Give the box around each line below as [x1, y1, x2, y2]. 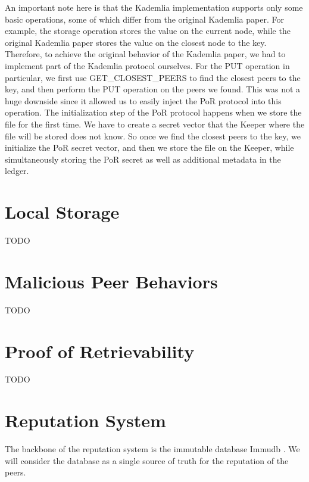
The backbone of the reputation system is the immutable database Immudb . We [5, 443, 300, 455]
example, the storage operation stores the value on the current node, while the [5, 24, 291, 37]
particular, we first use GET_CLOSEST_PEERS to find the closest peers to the [5, 71, 301, 83]
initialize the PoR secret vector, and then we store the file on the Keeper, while [5, 141, 294, 154]
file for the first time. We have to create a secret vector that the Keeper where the [5, 117, 305, 130]
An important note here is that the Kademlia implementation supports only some [5, 1, 303, 13]
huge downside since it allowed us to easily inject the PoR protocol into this [5, 94, 282, 107]
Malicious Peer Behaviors [5, 269, 218, 293]
